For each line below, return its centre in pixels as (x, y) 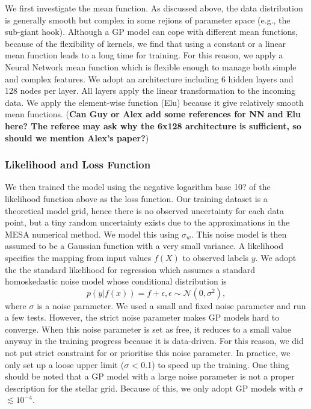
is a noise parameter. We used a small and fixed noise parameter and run (171, 305)
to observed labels (216, 257)
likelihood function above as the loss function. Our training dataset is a (136, 198)
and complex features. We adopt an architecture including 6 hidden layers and (149, 78)
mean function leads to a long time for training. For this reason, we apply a (144, 55)
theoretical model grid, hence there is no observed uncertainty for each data (144, 210)
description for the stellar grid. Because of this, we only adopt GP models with (150, 388)
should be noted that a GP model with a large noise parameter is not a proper (150, 376)
